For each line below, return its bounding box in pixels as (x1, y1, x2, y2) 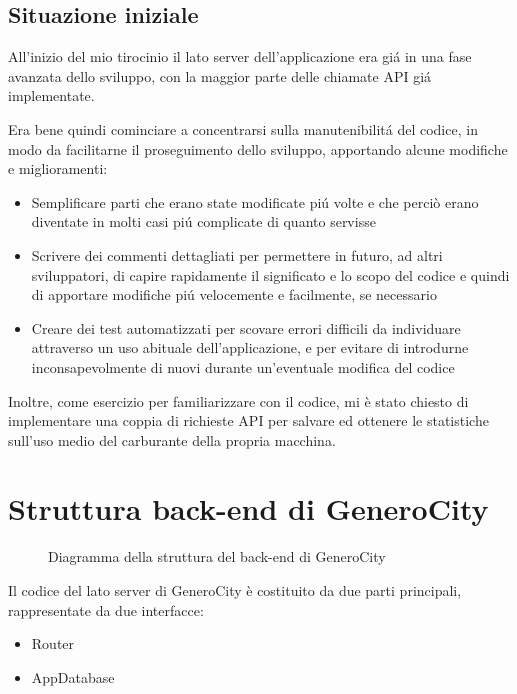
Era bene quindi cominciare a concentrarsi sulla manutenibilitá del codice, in (8, 118, 478, 139)
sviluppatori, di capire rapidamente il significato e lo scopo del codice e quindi (31, 264, 510, 285)
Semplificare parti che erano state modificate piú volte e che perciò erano (31, 191, 479, 212)
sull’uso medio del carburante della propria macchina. (8, 429, 336, 450)
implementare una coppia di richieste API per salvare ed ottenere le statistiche (8, 410, 489, 431)
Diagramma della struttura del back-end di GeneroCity (48, 546, 386, 567)
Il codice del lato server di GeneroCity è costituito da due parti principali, (8, 580, 462, 601)
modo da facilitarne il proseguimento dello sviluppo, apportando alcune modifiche (8, 138, 508, 159)
